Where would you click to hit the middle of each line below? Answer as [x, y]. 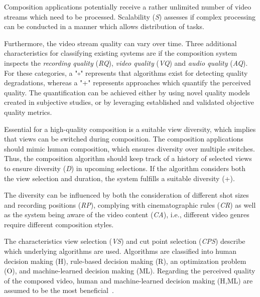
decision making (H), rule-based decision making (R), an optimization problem [125, 261]
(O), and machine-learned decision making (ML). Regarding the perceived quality [130, 271]
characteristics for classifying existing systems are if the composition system [121, 53]
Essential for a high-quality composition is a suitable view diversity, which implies [130, 129]
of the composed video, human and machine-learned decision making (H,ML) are [128, 280]
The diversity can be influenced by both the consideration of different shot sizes [126, 195]
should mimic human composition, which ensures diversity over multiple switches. [129, 148]
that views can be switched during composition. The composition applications [124, 139]
